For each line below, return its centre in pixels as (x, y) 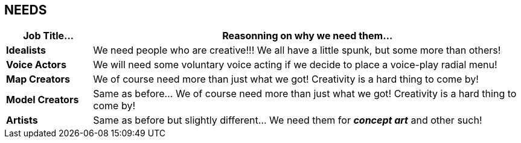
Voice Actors (36, 65)
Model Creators (43, 100)
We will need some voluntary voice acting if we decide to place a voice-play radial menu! (295, 65)
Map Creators (38, 79)
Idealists (26, 50)
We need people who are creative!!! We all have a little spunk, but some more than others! (297, 50)
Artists (22, 120)
